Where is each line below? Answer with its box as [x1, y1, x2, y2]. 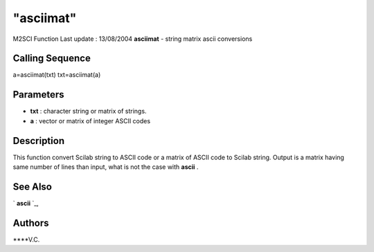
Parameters [12, 89, 64, 100]
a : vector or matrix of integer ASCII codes [30, 116, 151, 125]
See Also [12, 181, 52, 192]
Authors [12, 217, 49, 228]
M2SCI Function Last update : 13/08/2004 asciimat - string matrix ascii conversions [12, 35, 253, 43]
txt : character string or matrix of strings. [30, 107, 147, 116]
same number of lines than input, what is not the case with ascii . [12, 163, 199, 171]
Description [12, 135, 65, 147]
